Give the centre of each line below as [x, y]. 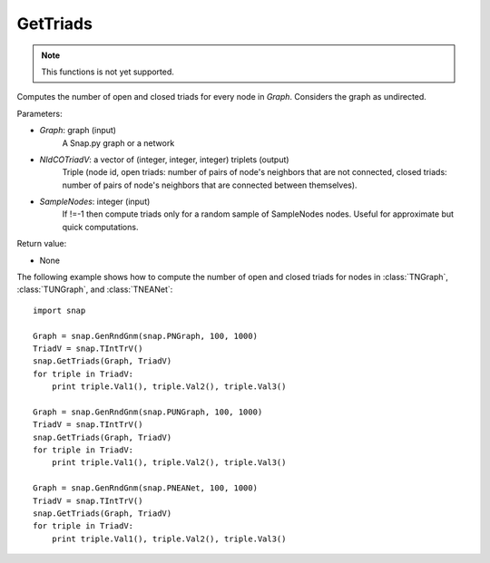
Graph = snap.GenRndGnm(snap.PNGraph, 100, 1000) [146, 336]
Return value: [42, 244]
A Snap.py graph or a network [118, 143]
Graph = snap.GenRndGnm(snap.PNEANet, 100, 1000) [146, 488]
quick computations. [100, 227]
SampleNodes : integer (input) [95, 202]
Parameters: [39, 113]
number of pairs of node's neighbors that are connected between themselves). [210, 185]
